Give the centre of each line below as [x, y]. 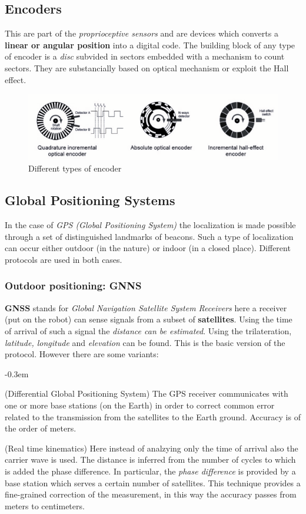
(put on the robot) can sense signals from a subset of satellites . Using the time [149, 319]
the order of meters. [41, 428]
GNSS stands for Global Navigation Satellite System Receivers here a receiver [146, 307]
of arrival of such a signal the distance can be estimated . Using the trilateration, [148, 330]
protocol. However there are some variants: [82, 354]
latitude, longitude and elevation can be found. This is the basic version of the [145, 342]
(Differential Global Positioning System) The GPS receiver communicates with [147, 393]
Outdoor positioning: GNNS [73, 286]
